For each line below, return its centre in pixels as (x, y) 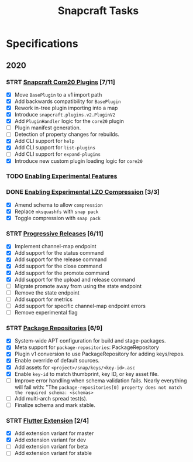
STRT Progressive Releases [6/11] (55, 234)
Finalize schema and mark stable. (55, 405)
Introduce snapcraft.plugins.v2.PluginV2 (65, 115)
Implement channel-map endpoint (55, 247)
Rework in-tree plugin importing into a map (66, 108)
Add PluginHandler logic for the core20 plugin (69, 121)
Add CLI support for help (44, 141)
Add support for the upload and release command (75, 279)
